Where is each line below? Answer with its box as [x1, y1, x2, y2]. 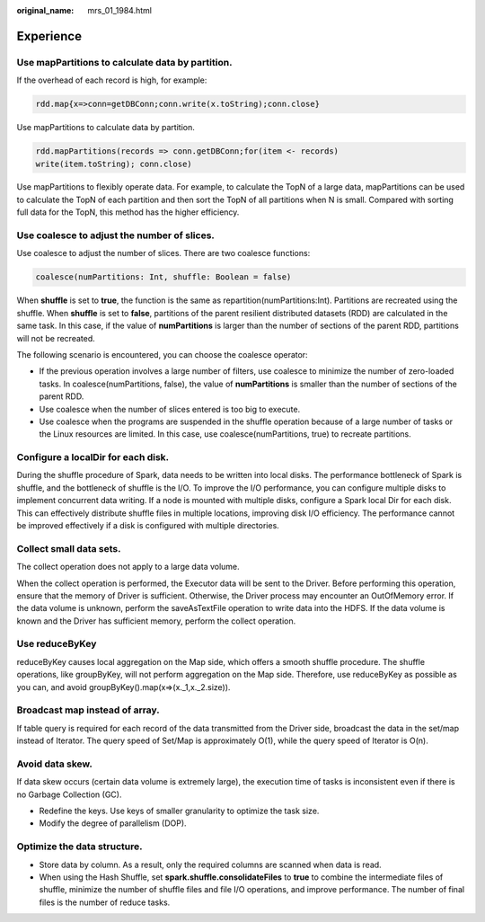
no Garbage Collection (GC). [16, 789, 122, 800]
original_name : [16, 5, 75, 15]
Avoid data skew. [16, 758, 93, 770]
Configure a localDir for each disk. [16, 451, 170, 464]
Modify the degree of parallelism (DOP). [39, 818, 188, 829]
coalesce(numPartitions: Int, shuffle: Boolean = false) [35, 272, 292, 282]
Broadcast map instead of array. [16, 704, 161, 716]
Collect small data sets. [16, 542, 121, 554]
